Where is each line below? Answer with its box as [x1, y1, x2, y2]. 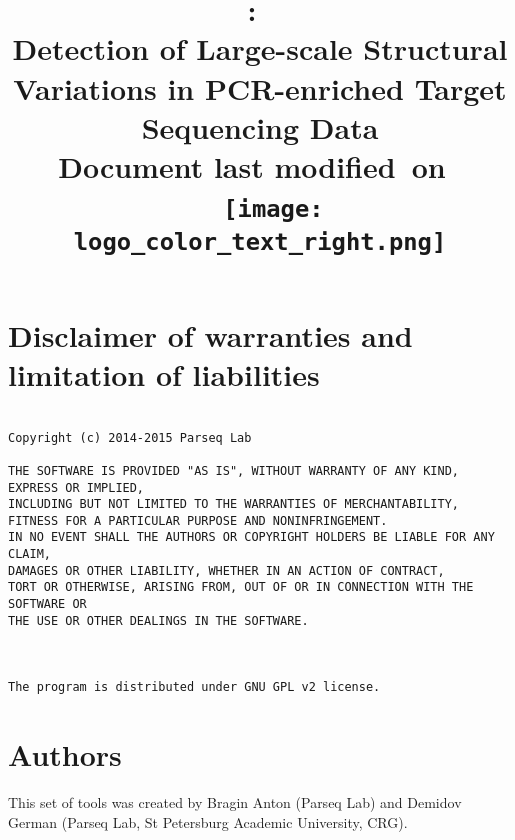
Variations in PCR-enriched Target [13, 67, 507, 108]
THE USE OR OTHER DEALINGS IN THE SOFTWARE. [8, 613, 309, 628]
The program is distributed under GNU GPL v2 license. [8, 680, 381, 695]
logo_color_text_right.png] [73, 228, 447, 257]
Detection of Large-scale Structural [12, 28, 508, 69]
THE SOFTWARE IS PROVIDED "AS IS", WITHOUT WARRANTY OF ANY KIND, [8, 463, 460, 478]
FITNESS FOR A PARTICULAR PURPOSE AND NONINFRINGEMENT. [8, 513, 388, 528]
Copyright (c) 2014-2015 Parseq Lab [8, 430, 252, 445]
